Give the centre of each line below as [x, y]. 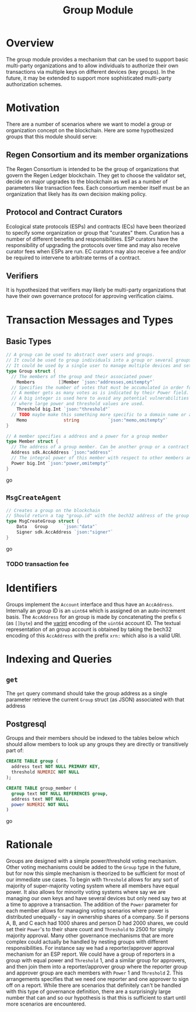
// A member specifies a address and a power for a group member [87, 436]
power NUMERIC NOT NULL [40, 805]
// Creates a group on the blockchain [53, 510]
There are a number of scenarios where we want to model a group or [89, 124]
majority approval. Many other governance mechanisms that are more [90, 936]
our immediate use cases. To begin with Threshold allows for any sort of [92, 880]
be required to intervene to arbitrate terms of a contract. [73, 258]
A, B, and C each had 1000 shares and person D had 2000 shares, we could [97, 923]
